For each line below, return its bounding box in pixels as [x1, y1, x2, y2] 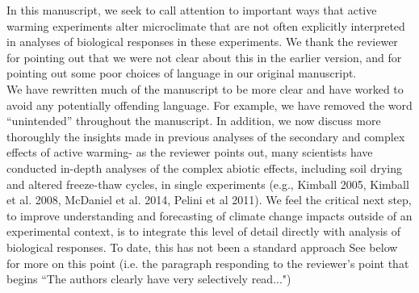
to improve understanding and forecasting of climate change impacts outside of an [6, 207, 413, 224]
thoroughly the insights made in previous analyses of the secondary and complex [6, 128, 405, 144]
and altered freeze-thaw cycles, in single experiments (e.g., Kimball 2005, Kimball [6, 175, 409, 192]
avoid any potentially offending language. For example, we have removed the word [6, 96, 413, 113]
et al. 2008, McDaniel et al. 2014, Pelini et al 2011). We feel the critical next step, [6, 191, 412, 208]
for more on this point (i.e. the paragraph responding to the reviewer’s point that [6, 254, 409, 271]
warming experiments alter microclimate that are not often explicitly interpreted [6, 17, 405, 34]
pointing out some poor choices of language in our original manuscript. [6, 65, 357, 82]
